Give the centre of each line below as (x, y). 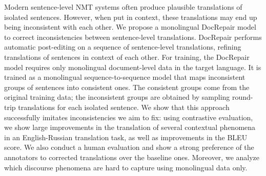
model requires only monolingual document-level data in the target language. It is (133, 67)
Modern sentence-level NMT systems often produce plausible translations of (123, 7)
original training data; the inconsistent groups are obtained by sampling (117, 97)
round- (243, 97)
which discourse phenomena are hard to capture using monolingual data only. (126, 167)
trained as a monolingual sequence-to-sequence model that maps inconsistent (125, 77)
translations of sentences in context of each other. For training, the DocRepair (127, 57)
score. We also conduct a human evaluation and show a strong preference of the (129, 147)
